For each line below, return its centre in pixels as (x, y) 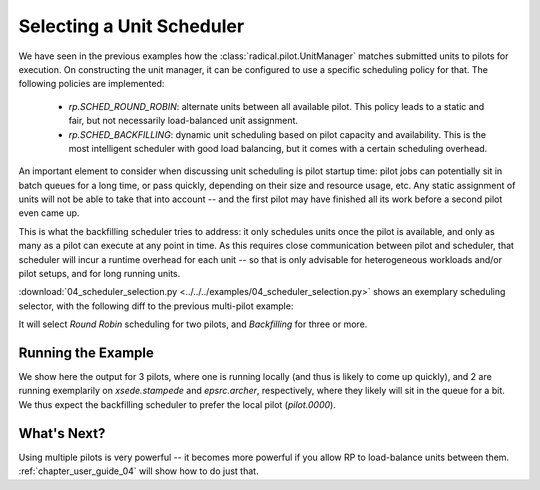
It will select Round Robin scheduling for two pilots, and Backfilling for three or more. (193, 324)
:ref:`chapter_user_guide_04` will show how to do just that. (138, 471)
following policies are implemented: (91, 84)
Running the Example (86, 353)
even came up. (49, 213)
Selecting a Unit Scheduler (131, 26)
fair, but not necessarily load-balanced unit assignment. (183, 121)
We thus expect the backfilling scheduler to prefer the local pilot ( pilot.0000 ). (177, 404)
